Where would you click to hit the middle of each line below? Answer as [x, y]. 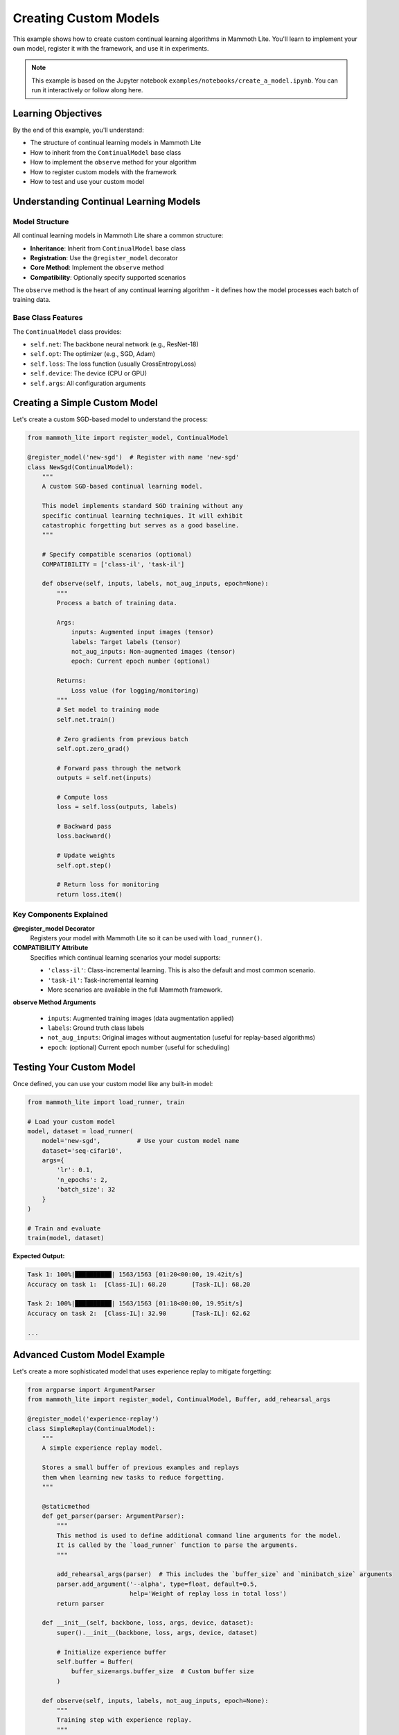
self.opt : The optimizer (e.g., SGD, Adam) [93, 354]
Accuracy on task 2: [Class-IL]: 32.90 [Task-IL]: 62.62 [139, 1313]
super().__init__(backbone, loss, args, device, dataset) [157, 1632]
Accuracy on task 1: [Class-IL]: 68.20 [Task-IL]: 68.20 [139, 1284]
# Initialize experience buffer [111, 1652]
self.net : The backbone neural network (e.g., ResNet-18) [114, 344]
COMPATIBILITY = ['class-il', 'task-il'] [113, 564]
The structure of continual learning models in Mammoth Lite [116, 143]
